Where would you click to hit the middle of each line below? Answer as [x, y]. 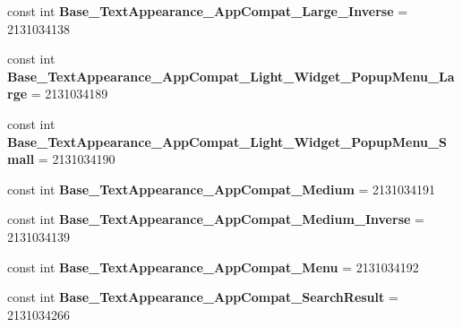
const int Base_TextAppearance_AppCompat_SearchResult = [203, 297]
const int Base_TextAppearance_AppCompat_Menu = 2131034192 [213, 267]
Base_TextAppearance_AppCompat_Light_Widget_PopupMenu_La [231, 76]
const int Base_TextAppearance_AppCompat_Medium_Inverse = [216, 219]
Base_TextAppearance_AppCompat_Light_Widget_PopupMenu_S [227, 141]
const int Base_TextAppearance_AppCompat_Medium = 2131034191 [222, 189]
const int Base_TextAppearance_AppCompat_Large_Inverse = [208, 11]
